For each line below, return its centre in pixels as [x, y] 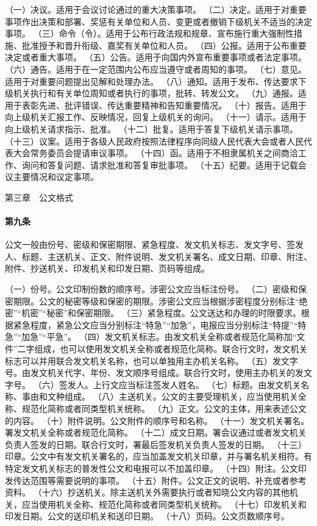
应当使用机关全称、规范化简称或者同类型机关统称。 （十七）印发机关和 [164, 504]
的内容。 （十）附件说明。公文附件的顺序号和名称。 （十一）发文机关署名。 [157, 420]
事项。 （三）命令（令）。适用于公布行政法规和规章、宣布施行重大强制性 [149, 33]
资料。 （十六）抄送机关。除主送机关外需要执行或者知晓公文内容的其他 [147, 492]
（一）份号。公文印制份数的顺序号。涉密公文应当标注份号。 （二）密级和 [151, 289]
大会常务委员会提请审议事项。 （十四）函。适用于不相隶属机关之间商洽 [155, 153]
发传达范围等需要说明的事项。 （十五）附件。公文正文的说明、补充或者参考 [156, 480]
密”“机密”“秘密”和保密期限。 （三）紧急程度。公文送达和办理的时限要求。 [153, 313]
